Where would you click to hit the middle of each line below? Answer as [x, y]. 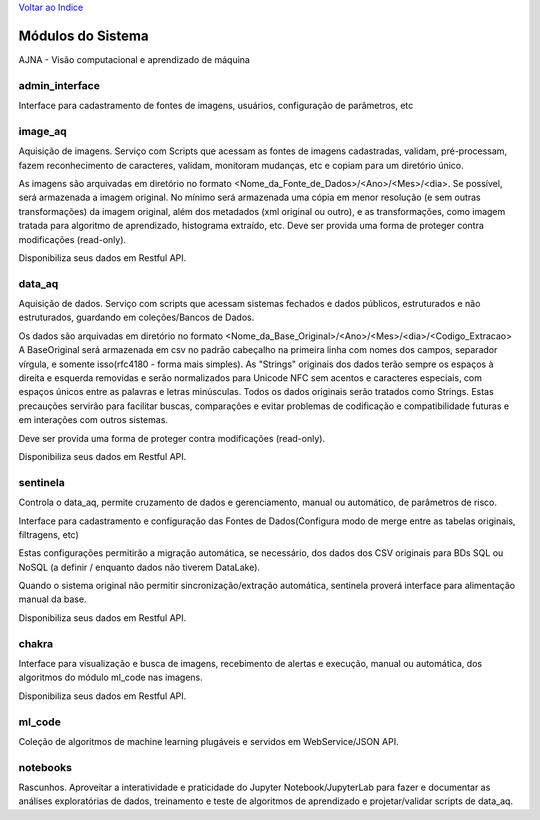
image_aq [42, 131]
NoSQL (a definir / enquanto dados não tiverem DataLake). [139, 567]
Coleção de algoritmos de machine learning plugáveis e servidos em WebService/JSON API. [208, 741]
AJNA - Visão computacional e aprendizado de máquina [134, 59]
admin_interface [59, 85]
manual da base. [52, 599]
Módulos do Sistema [83, 35]
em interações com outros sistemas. [93, 420]
